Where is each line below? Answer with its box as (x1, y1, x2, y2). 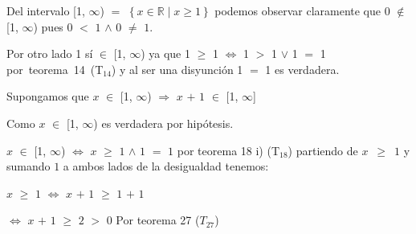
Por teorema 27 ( (116, 211, 200, 228)
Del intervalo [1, (6, 2, 85, 18)
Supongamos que (6, 88, 89, 105)
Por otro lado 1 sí (6, 45, 93, 62)
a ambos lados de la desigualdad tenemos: (63, 158, 269, 174)
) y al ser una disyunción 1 (111, 60, 243, 77)
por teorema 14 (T (6, 60, 104, 77)
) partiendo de (288, 142, 358, 158)
